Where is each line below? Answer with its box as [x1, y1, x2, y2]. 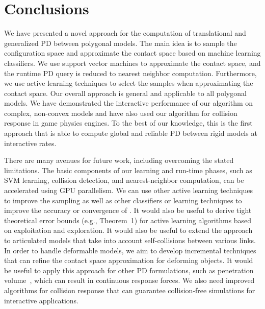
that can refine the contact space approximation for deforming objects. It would [4, 255, 253, 266]
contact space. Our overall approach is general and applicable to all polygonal [4, 87, 247, 98]
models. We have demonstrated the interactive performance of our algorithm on [4, 98, 253, 108]
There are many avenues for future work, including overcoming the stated [4, 155, 234, 165]
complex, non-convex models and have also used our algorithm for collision [4, 107, 237, 118]
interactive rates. [4, 137, 57, 148]
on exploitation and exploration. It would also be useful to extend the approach [4, 225, 253, 235]
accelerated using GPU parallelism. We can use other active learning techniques [4, 185, 253, 196]
